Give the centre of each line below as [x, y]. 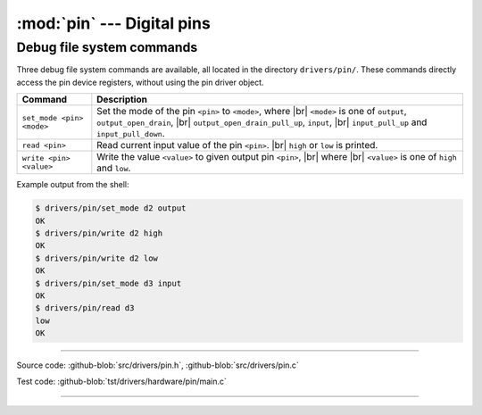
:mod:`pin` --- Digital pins [114, 23]
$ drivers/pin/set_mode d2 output [111, 208]
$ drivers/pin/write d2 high [99, 233]
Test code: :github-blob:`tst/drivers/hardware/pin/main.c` [121, 382]
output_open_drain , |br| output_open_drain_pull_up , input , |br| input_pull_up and [262, 122]
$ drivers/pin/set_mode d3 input [108, 283]
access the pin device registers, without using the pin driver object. [140, 82]
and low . [114, 168]
